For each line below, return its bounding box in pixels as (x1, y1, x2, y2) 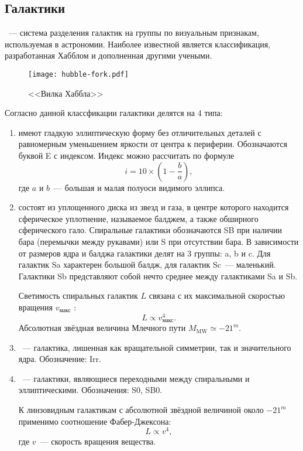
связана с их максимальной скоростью (149, 289, 285, 302)
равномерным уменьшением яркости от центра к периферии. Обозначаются (18, 138, 288, 150)
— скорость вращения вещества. (40, 435, 156, 447)
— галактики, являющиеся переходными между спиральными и (22, 372, 250, 384)
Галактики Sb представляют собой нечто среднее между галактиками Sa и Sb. (18, 269, 298, 282)
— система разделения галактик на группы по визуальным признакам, (8, 26, 259, 39)
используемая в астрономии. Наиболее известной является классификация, (5, 37, 270, 50)
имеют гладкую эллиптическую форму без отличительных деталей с (18, 126, 261, 138)
